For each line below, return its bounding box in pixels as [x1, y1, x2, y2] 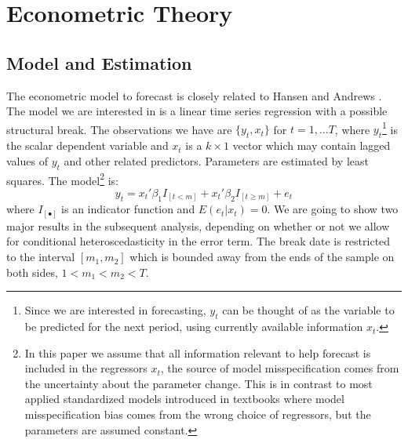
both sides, [6, 263, 58, 280]
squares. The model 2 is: [6, 169, 118, 188]
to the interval [6, 249, 75, 265]
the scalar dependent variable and [6, 137, 169, 154]
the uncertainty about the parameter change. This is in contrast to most [24, 375, 373, 391]
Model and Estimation [6, 50, 192, 74]
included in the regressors [24, 360, 148, 376]
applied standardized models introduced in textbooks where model [24, 390, 344, 407]
